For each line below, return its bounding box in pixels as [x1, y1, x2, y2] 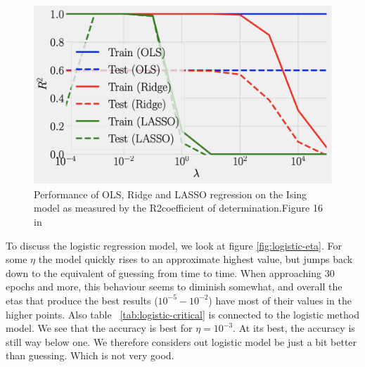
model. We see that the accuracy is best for [6, 321, 193, 335]
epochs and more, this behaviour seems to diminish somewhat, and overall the [6, 279, 342, 294]
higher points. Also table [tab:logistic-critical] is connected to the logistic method [6, 307, 359, 321]
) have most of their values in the [208, 292, 352, 307]
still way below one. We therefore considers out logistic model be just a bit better [6, 334, 357, 349]
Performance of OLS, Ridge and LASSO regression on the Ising [34, 186, 307, 201]
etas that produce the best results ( [6, 292, 158, 307]
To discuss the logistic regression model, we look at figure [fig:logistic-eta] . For [6, 238, 342, 252]
